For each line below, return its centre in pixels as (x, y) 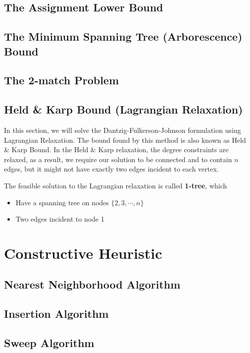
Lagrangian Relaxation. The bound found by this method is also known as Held (125, 140)
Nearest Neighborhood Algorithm (92, 284)
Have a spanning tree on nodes (62, 202)
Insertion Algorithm (56, 314)
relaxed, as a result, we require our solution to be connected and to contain (118, 159)
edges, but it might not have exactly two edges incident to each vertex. (111, 169)
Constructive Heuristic (83, 253)
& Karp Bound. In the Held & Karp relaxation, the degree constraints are (116, 149)
